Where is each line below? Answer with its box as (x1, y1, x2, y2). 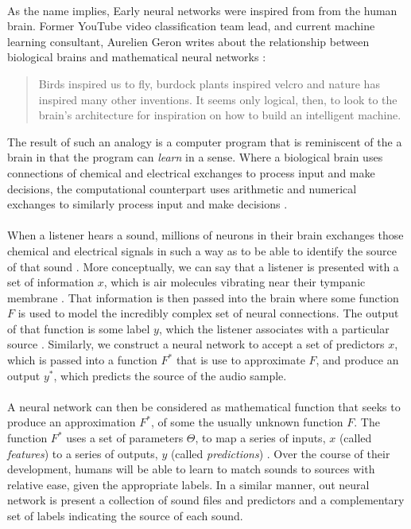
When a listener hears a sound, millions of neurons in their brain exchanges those (7, 227, 404, 243)
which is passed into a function (7, 352, 157, 368)
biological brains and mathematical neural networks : (7, 49, 266, 65)
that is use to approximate (176, 352, 305, 368)
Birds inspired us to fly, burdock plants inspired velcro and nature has (38, 75, 380, 91)
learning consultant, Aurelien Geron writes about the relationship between (7, 33, 370, 49)
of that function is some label (7, 320, 150, 336)
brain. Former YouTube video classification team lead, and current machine (7, 18, 375, 34)
